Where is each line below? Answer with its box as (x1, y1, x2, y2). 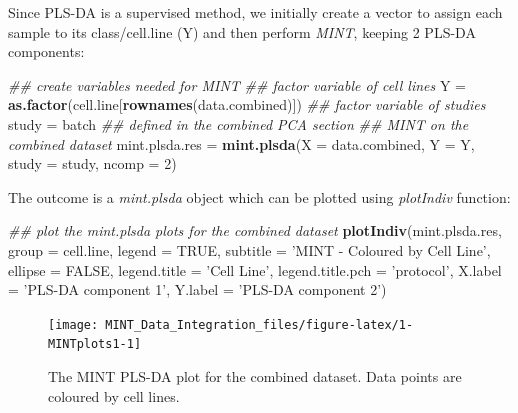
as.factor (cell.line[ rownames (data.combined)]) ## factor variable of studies (8, 94, 486, 115)
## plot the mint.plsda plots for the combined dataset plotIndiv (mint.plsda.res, (8, 220, 502, 241)
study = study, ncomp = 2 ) (8, 153, 177, 174)
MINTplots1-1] (48, 337, 142, 352)
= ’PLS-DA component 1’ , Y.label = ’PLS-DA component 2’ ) (8, 279, 387, 300)
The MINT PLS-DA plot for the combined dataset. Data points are (48, 366, 462, 387)
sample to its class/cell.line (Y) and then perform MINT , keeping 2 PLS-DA (8, 21, 476, 42)
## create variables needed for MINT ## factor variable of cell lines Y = (8, 74, 466, 95)
